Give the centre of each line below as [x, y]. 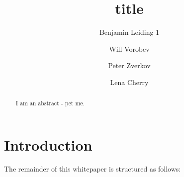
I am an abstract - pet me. [50, 103]
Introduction [48, 144]
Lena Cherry [129, 82]
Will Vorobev [129, 48]
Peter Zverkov [129, 65]
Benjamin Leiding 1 [129, 32]
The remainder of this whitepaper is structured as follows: [92, 168]
